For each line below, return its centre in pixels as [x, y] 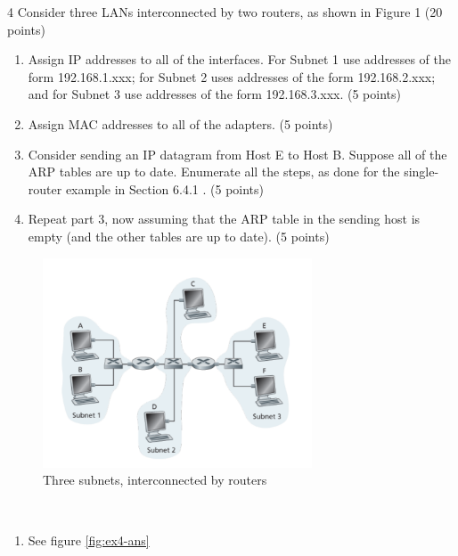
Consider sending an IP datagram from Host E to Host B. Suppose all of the [237, 154]
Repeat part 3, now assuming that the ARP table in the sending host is [224, 219]
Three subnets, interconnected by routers [155, 480]
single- [421, 172]
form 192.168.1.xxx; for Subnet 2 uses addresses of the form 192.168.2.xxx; [232, 76]
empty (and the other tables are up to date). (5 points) [179, 236]
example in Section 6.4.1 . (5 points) [165, 188]
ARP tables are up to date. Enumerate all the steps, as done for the [214, 172]
